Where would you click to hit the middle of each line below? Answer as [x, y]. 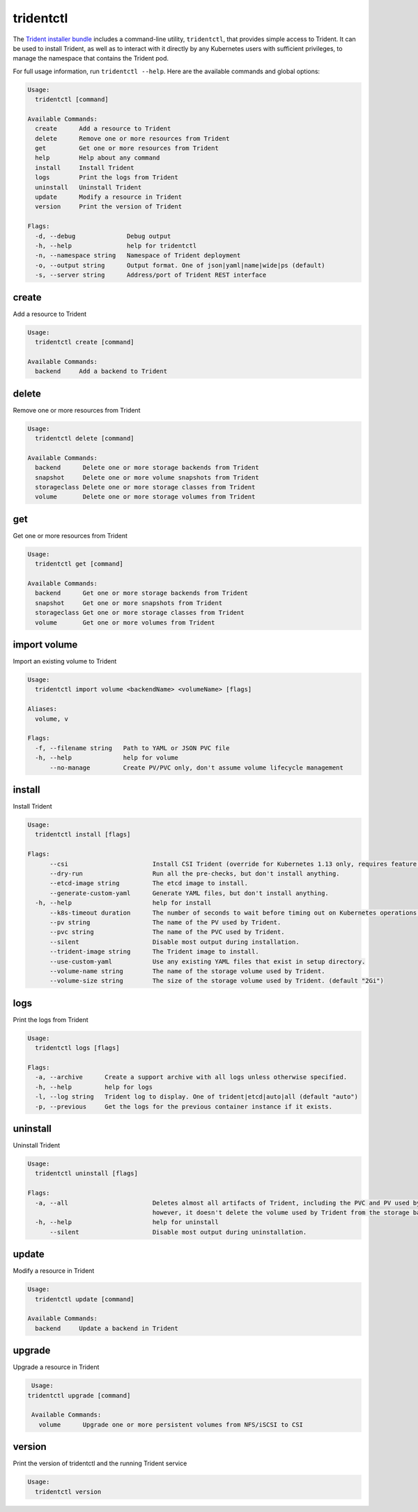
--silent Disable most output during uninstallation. [178, 1232]
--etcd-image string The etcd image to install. [149, 883]
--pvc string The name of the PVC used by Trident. [167, 932]
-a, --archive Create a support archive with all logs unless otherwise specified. [191, 1077]
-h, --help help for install [123, 903]
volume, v [52, 719]
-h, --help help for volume [107, 758]
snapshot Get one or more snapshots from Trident [129, 603]
